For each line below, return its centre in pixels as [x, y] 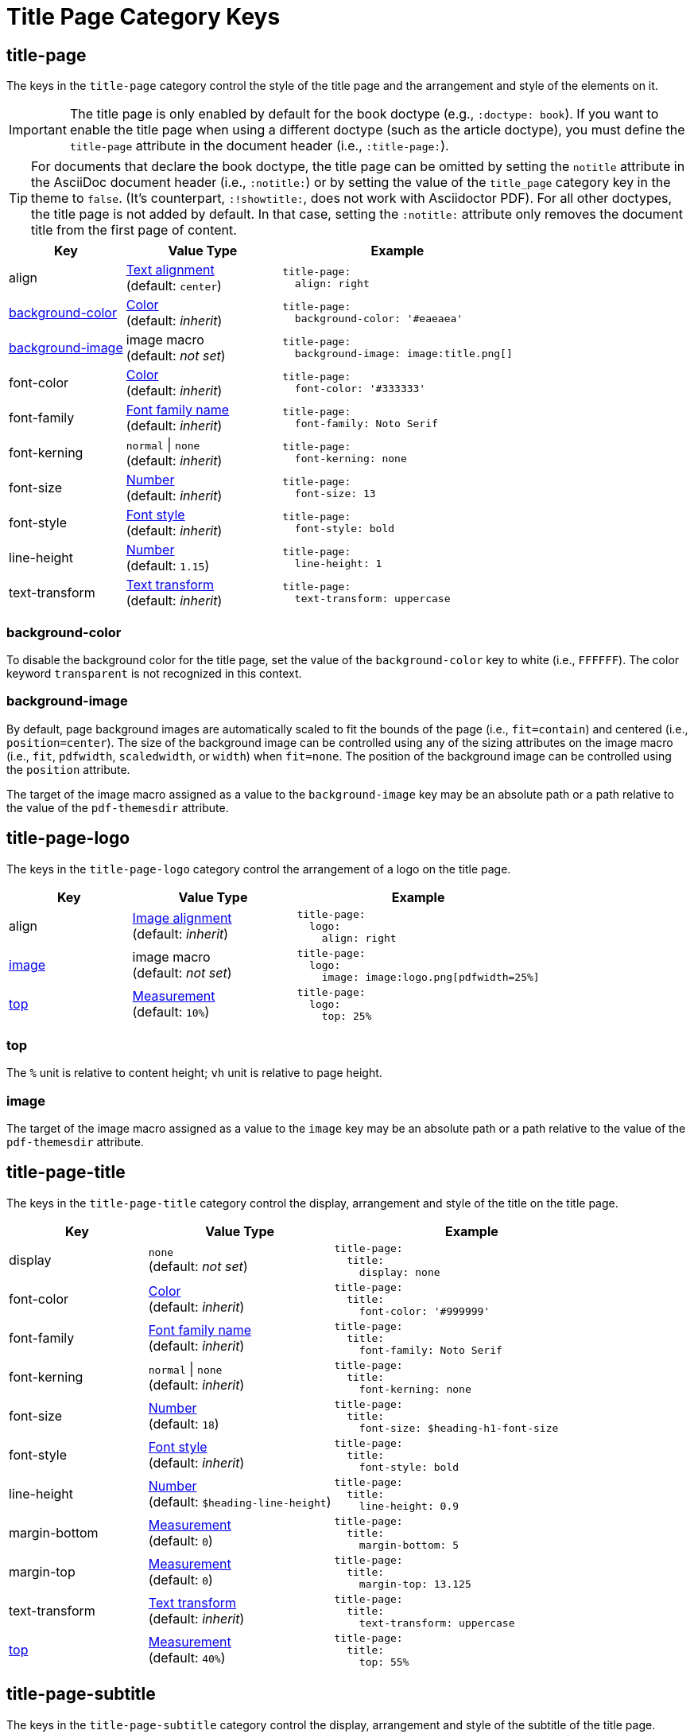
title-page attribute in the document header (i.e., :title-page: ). [259, 146]
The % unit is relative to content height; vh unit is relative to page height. [194, 1073]
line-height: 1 [338, 564]
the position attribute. [68, 769]
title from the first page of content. [134, 230]
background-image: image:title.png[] [403, 354]
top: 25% [347, 1016]
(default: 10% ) [171, 1012]
